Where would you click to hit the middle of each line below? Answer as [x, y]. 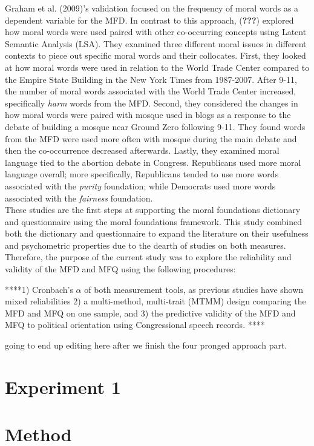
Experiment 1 [63, 386]
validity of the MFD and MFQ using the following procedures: [120, 269]
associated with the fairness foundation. [79, 198]
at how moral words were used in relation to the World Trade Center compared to [157, 67]
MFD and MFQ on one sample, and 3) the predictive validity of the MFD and [150, 313]
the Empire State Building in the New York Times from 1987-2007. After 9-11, [151, 79]
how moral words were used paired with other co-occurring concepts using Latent [156, 32]
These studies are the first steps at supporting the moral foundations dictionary [153, 210]
